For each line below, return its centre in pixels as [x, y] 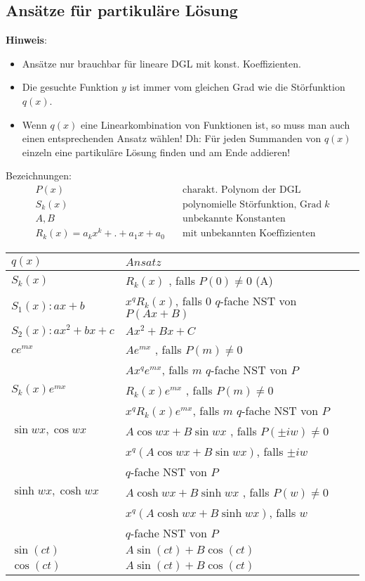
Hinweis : [26, 40]
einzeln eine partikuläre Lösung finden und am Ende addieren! [156, 152]
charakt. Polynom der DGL [242, 190]
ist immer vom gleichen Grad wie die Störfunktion [237, 87]
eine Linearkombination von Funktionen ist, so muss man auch [215, 124]
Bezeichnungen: [39, 175]
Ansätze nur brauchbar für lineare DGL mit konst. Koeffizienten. [161, 63]
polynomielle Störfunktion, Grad [252, 205]
